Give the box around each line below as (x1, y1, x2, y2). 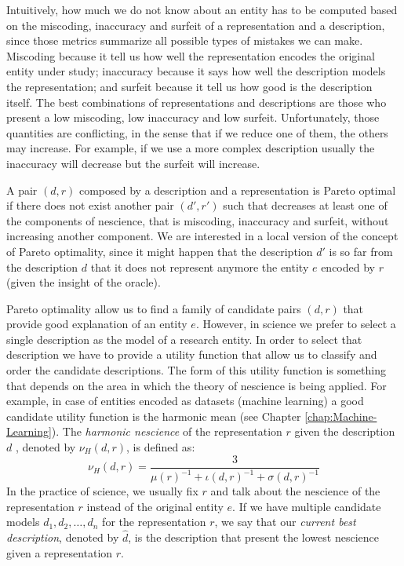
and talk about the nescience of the (210, 483, 380, 499)
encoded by (321, 258, 375, 275)
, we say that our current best (214, 513, 356, 530)
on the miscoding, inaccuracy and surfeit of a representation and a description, (6, 16, 385, 33)
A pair (6, 181, 38, 198)
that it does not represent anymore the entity (90, 258, 309, 275)
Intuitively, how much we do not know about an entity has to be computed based (6, 2, 398, 17)
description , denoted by (6, 529, 119, 546)
